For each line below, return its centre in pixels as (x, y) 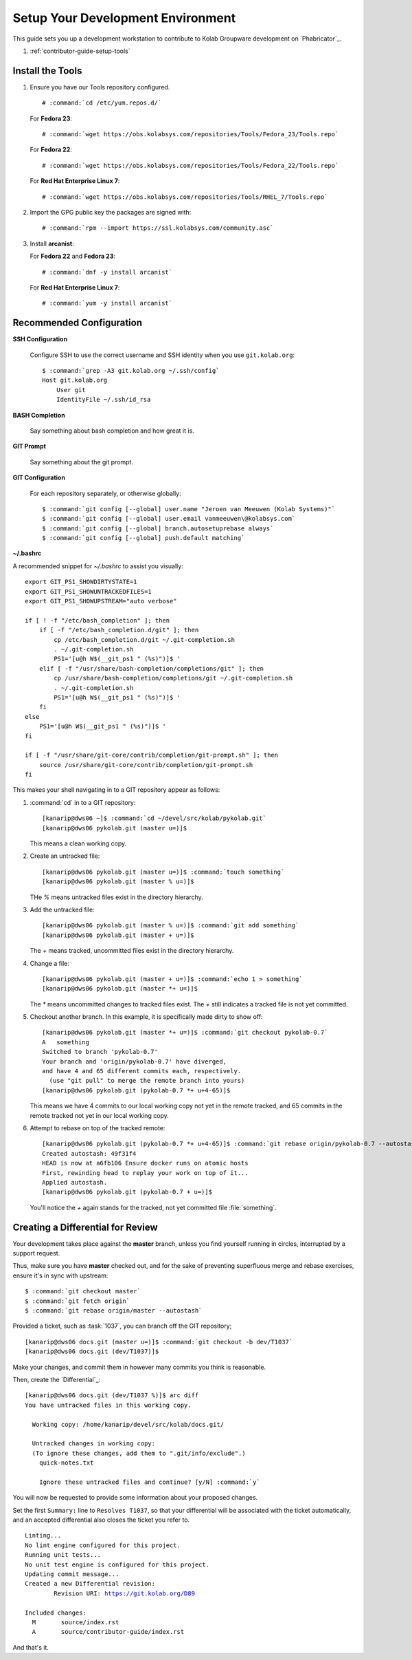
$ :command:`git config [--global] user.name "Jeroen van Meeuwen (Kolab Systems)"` (189, 509)
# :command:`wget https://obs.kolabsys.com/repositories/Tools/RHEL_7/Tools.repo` (185, 197)
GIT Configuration (39, 477)
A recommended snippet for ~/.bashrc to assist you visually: (98, 566)
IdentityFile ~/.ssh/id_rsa (103, 400)
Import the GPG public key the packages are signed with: (111, 212)
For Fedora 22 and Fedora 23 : (73, 256)
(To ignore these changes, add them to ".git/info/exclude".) (139, 1453)
